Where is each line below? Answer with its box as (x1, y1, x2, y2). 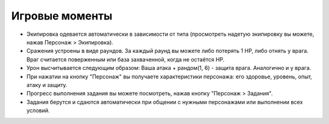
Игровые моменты (11, 9, 113, 22)
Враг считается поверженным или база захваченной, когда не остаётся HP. (26, 55, 225, 63)
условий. (26, 107, 50, 114)
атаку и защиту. (26, 81, 68, 88)
